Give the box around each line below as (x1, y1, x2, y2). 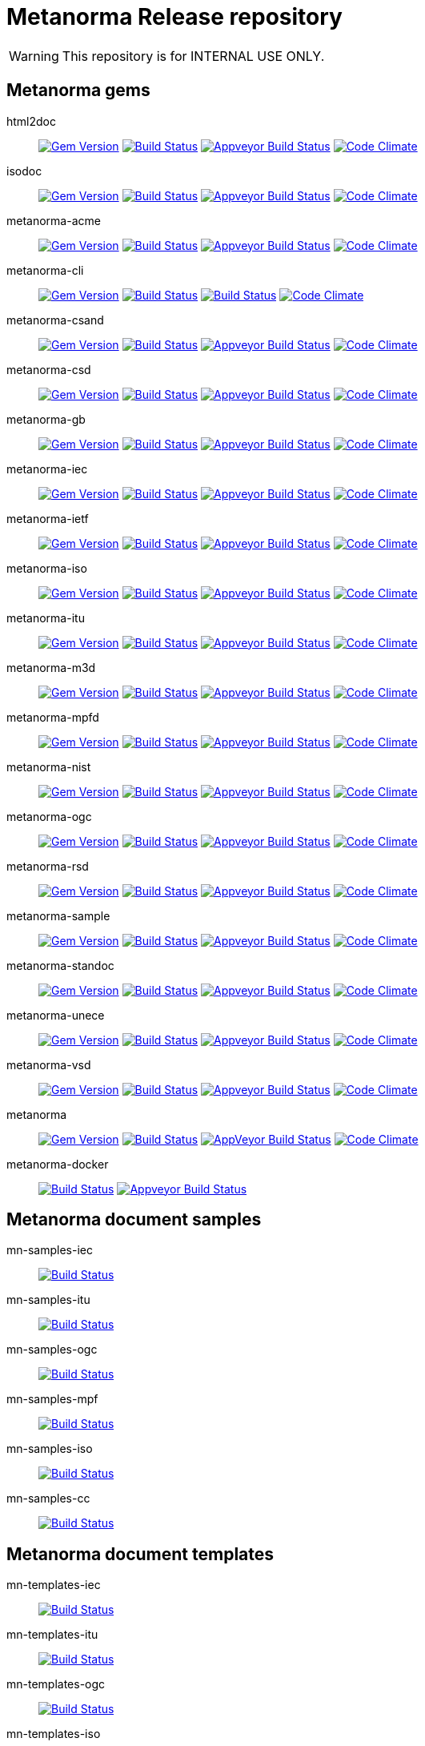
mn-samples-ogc (6, 1342, 98, 1357)
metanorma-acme (6, 213, 101, 227)
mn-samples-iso (6, 1442, 93, 1456)
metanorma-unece (6, 1008, 105, 1022)
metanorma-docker (6, 1157, 109, 1171)
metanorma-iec (6, 461, 88, 476)
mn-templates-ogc (6, 1677, 106, 1692)
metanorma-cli (6, 263, 84, 277)
